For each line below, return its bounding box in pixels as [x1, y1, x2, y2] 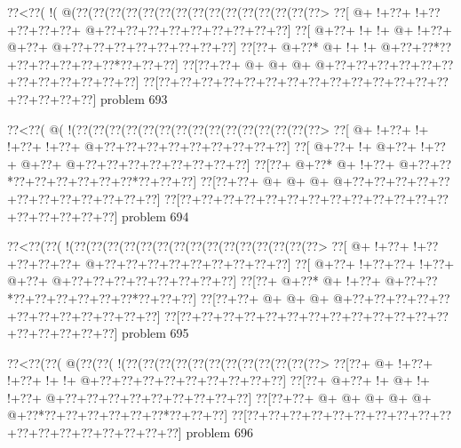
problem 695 [122, 324, 189, 342]
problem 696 [186, 423, 253, 442]
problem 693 [99, 89, 168, 108]
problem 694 [122, 206, 189, 225]
